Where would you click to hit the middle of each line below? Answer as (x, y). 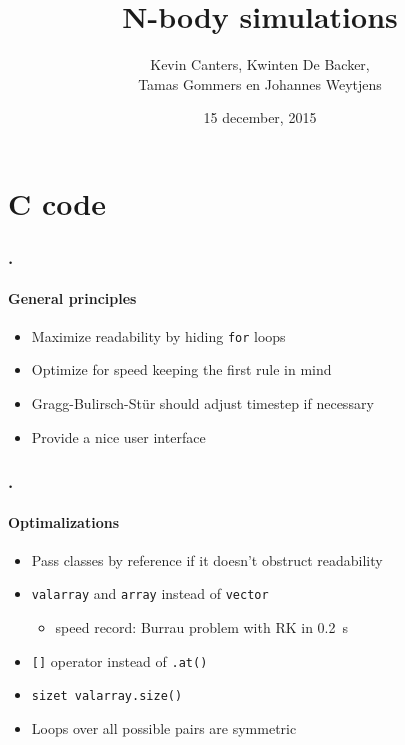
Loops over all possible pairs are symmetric (164, 727)
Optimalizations (63, 521)
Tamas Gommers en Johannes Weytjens (260, 83)
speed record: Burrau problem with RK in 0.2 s (202, 627)
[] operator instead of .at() (119, 660)
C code (57, 202)
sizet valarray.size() (107, 696)
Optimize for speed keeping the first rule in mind (181, 369)
